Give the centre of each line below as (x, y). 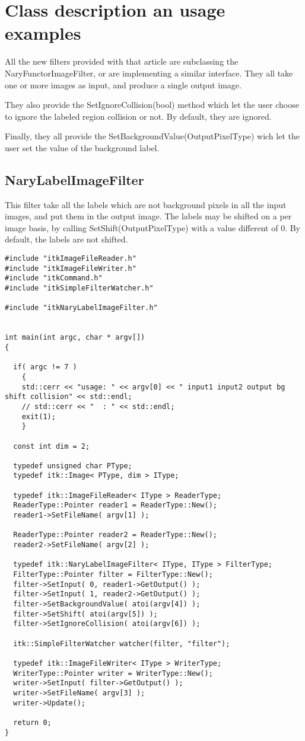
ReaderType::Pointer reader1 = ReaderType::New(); (115, 505)
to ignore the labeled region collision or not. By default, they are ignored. (138, 116)
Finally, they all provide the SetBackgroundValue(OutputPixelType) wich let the (152, 136)
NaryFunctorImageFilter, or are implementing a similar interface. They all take (149, 73)
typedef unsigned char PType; (73, 466)
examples (43, 33)
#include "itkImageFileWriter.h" (71, 268)
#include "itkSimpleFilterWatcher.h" (79, 288)
